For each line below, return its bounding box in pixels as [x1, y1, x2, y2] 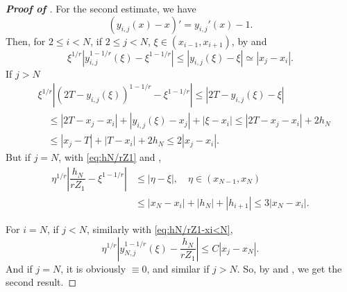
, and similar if [146, 261, 210, 275]
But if [6, 150, 31, 164]
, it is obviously [60, 261, 126, 275]
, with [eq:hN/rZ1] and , [58, 150, 162, 164]
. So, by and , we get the [237, 261, 342, 275]
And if [6, 261, 33, 275]
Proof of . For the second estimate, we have [6, 1, 196, 15]
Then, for [6, 33, 46, 48]
